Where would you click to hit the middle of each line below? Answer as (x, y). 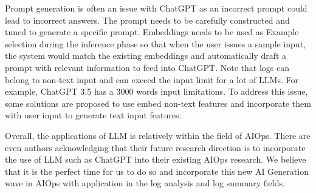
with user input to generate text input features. (93, 115)
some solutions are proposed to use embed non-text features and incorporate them (158, 103)
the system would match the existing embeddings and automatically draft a (146, 56)
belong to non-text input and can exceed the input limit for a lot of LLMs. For (152, 79)
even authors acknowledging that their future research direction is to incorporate (155, 147)
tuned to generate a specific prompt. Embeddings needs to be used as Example (152, 32)
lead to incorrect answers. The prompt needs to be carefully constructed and (147, 20)
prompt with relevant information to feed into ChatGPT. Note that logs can (147, 67)
